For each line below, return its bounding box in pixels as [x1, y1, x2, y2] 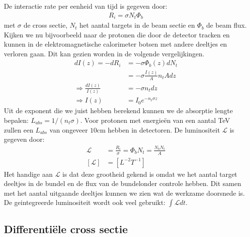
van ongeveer [49, 124, 88, 135]
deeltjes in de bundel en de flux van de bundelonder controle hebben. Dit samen [4, 178, 241, 188]
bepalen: [4, 115, 29, 125]
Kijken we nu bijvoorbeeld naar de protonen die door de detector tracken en [4, 29, 230, 39]
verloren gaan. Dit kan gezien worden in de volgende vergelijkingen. [4, 48, 204, 58]
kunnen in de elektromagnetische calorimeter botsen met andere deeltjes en [4, 39, 227, 49]
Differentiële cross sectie [4, 221, 128, 236]
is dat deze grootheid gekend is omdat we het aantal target [62, 169, 237, 179]
